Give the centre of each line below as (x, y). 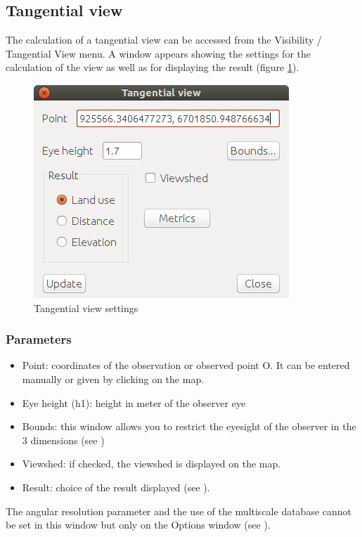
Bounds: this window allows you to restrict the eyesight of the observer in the (189, 426)
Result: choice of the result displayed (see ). (116, 487)
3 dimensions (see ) (63, 440)
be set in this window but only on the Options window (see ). (138, 525)
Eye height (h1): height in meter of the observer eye (134, 402)
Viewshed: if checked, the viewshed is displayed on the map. (151, 464)
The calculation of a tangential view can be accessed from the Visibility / (164, 40)
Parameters (39, 339)
